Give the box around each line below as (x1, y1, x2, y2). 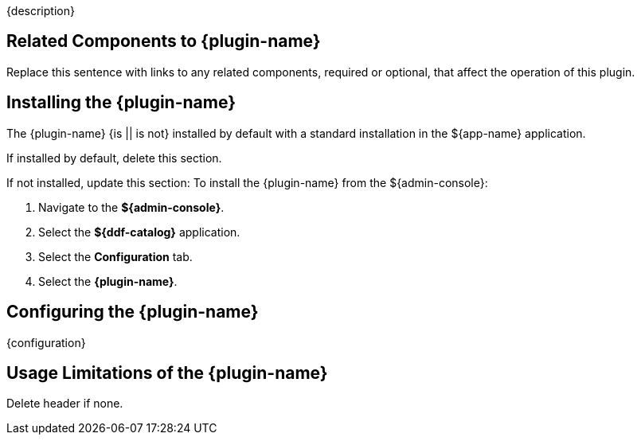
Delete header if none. (6, 396, 123, 411)
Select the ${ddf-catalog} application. (38, 224, 240, 239)
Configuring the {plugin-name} (6, 302, 259, 322)
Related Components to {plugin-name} (6, 31, 321, 52)
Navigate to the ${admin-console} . (38, 200, 225, 214)
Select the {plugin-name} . (38, 274, 178, 288)
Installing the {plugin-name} (6, 92, 236, 113)
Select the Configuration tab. (38, 249, 193, 263)
